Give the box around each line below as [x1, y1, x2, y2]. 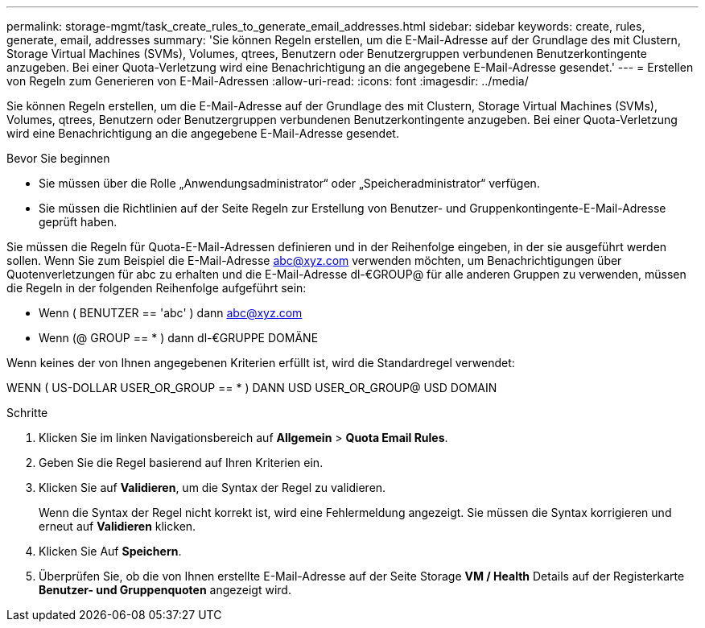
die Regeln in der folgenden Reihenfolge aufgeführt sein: [6, 281, 307, 295]
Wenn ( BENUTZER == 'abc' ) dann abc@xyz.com [39, 306, 303, 320]
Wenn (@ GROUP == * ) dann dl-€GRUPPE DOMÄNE [39, 331, 319, 345]
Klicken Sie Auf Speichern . [39, 544, 182, 558]
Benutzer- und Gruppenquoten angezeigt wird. [39, 583, 291, 597]
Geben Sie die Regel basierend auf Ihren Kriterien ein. [39, 456, 324, 469]
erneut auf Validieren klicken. [39, 519, 196, 533]
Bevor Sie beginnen [6, 151, 110, 165]
